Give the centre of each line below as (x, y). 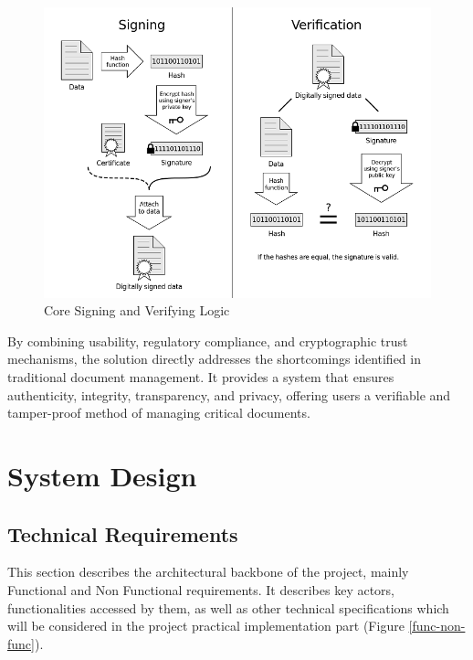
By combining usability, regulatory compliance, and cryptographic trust (208, 341)
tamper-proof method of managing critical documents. (159, 413)
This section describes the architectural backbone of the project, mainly (208, 572)
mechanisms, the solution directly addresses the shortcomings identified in (214, 359)
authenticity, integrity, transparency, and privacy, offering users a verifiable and (229, 394)
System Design (102, 476)
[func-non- (437, 626)
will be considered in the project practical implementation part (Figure (206, 626)
